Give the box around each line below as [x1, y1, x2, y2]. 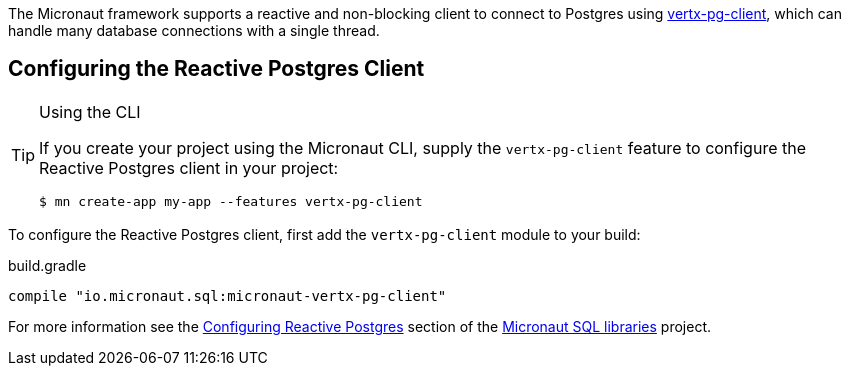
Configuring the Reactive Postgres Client [8, 56, 425, 82]
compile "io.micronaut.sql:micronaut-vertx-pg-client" [8, 287, 447, 304]
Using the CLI [39, 101, 141, 122]
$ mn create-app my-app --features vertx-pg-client [39, 193, 423, 209]
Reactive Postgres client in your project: [39, 157, 339, 178]
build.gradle [8, 256, 87, 274]
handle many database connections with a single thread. [8, 22, 380, 39]
